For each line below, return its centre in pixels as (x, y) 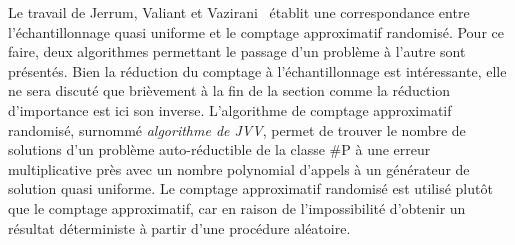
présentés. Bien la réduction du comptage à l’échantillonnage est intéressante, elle (257, 70)
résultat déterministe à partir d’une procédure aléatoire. (179, 227)
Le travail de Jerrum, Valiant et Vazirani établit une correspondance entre (239, 12)
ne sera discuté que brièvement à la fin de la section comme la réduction (229, 90)
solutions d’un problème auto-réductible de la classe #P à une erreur (219, 149)
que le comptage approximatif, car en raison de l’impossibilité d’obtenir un (237, 207)
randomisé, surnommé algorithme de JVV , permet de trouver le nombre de (237, 129)
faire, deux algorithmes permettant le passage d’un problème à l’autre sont (237, 51)
